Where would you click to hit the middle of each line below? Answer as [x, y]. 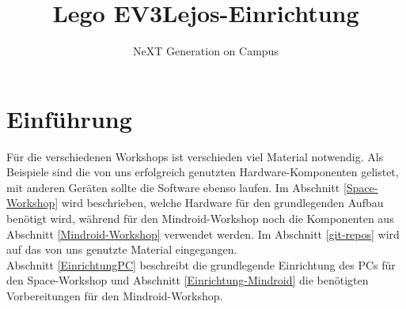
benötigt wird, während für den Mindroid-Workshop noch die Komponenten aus [200, 219]
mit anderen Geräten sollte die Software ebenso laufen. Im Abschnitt [173, 187]
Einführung [69, 118]
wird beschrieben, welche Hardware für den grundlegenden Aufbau [222, 203]
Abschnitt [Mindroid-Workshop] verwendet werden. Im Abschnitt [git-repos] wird [203, 234]
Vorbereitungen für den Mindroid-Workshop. [115, 296]
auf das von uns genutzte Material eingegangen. [122, 249]
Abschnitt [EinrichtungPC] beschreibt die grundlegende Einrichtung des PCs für [201, 264]
